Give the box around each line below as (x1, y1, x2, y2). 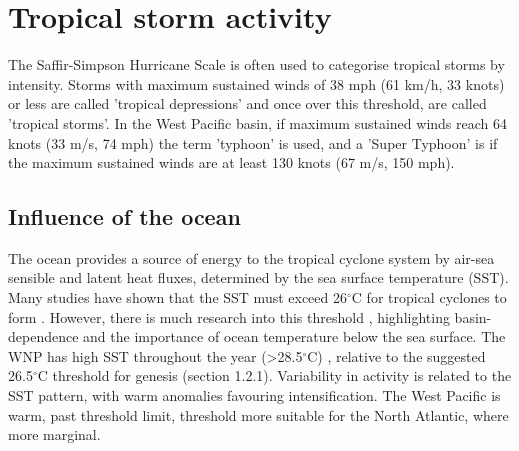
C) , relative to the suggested (307, 345, 486, 366)
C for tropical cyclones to (351, 287, 507, 308)
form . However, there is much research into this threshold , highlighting (8, 306, 450, 327)
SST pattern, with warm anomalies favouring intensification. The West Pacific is (8, 385, 501, 406)
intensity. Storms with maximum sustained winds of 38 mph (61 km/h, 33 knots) (8, 73, 505, 94)
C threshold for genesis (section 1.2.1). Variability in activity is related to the (37, 365, 512, 386)
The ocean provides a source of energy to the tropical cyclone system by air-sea (8, 247, 495, 268)
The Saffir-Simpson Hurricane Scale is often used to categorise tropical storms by (8, 54, 505, 75)
